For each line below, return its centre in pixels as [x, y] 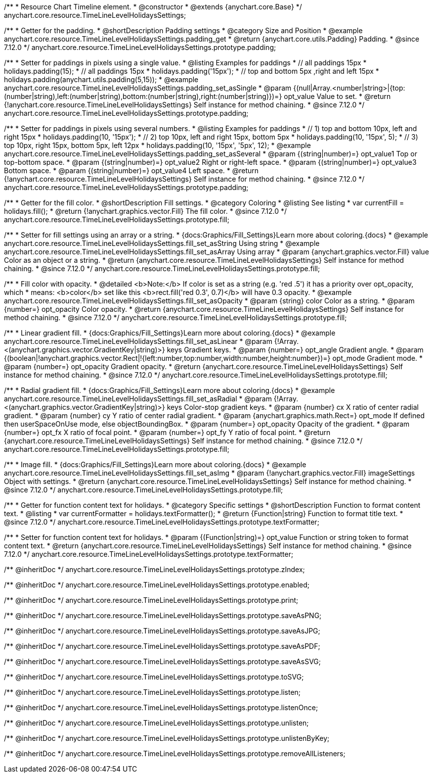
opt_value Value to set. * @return [337, 96]
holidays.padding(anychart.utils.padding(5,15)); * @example [101, 79]
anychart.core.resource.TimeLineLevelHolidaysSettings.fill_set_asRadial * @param [138, 399]
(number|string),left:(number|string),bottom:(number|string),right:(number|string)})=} [143, 96]
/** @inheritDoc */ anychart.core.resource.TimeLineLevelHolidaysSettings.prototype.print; [151, 600]
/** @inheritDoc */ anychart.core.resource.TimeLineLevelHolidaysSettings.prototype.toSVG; [154, 677]
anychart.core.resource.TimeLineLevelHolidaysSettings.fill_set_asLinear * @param [138, 341]
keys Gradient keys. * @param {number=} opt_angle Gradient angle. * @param [295, 350]
